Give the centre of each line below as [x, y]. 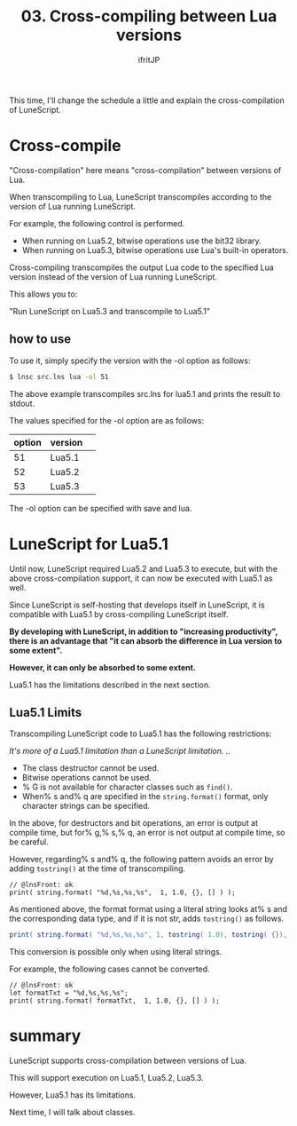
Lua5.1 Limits [46, 712]
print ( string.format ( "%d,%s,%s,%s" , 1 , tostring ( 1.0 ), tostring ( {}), [148, 935]
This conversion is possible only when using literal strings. [116, 952]
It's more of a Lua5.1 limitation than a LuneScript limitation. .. [120, 751]
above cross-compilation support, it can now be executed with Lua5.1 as [141, 578]
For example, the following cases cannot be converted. [109, 969]
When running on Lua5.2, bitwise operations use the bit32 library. [141, 241]
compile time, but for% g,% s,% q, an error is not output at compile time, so [147, 833]
